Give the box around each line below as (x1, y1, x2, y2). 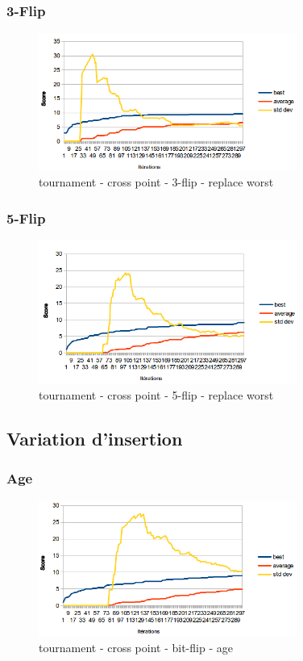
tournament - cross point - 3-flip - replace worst (39, 174, 274, 190)
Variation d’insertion (6, 425, 183, 450)
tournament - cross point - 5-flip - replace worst (39, 386, 274, 403)
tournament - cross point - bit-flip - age (39, 638, 233, 655)
